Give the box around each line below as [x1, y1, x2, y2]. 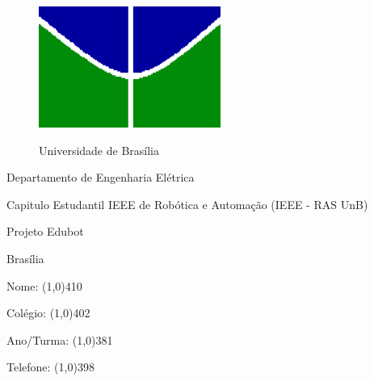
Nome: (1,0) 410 [6, 277, 82, 294]
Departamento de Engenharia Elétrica [6, 169, 195, 186]
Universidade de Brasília [39, 141, 159, 158]
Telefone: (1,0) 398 [6, 358, 95, 375]
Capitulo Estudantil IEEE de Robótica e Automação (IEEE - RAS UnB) [6, 195, 368, 212]
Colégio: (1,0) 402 [6, 304, 90, 321]
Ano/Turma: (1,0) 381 [6, 331, 113, 348]
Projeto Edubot [6, 223, 84, 240]
